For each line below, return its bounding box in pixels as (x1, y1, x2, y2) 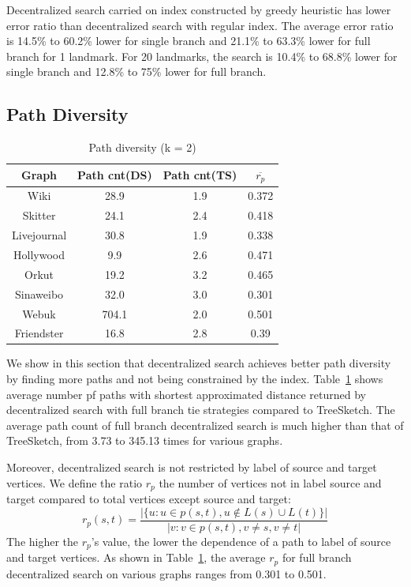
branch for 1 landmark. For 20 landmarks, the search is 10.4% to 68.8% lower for (6, 47, 398, 64)
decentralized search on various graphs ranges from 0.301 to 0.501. (6, 565, 327, 581)
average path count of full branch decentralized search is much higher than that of (6, 416, 404, 433)
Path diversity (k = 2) (88, 139, 196, 156)
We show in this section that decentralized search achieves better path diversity (6, 355, 391, 371)
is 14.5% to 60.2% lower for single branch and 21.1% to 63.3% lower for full (6, 32, 371, 49)
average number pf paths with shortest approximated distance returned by (6, 386, 366, 402)
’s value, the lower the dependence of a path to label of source (91, 532, 391, 549)
